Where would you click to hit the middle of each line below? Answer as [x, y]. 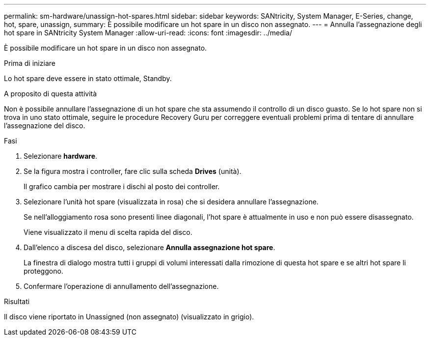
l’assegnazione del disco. [45, 126]
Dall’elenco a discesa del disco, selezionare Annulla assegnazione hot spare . [149, 247]
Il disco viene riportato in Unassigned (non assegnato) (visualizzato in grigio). [129, 317]
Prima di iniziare [30, 63]
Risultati [17, 301]
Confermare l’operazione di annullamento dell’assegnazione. [121, 286]
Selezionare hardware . [61, 156]
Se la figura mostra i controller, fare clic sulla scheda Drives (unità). [133, 171]
